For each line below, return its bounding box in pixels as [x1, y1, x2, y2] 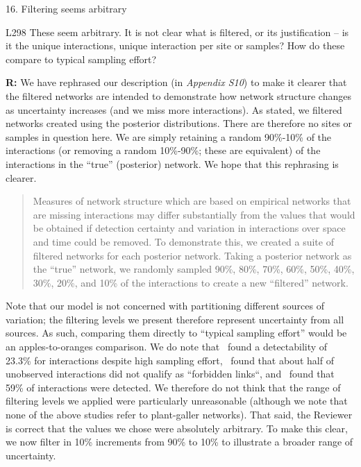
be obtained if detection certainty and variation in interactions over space [33, 221, 346, 235]
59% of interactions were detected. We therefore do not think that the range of [6, 380, 341, 394]
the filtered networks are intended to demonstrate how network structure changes [6, 88, 351, 103]
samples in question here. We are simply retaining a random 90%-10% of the [6, 129, 332, 144]
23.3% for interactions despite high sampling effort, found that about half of [6, 353, 334, 367]
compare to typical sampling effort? [6, 51, 157, 66]
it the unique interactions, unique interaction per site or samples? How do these [6, 38, 345, 53]
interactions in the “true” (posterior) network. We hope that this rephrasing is [6, 156, 339, 171]
